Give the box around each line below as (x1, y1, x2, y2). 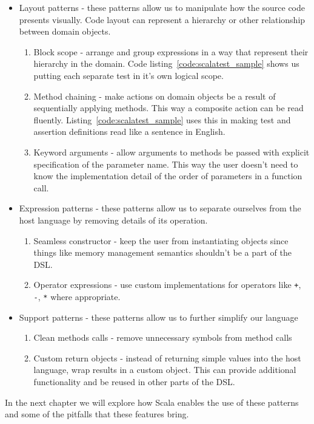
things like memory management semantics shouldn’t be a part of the (33, 246, 292, 259)
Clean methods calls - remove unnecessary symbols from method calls (33, 331, 292, 344)
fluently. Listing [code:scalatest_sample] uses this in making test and (33, 113, 291, 126)
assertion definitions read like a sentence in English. (33, 125, 225, 138)
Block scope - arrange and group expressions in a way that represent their (33, 45, 309, 58)
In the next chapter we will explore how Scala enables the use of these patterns (5, 395, 299, 408)
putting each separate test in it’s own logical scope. (33, 69, 224, 81)
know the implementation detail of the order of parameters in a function (33, 169, 302, 182)
